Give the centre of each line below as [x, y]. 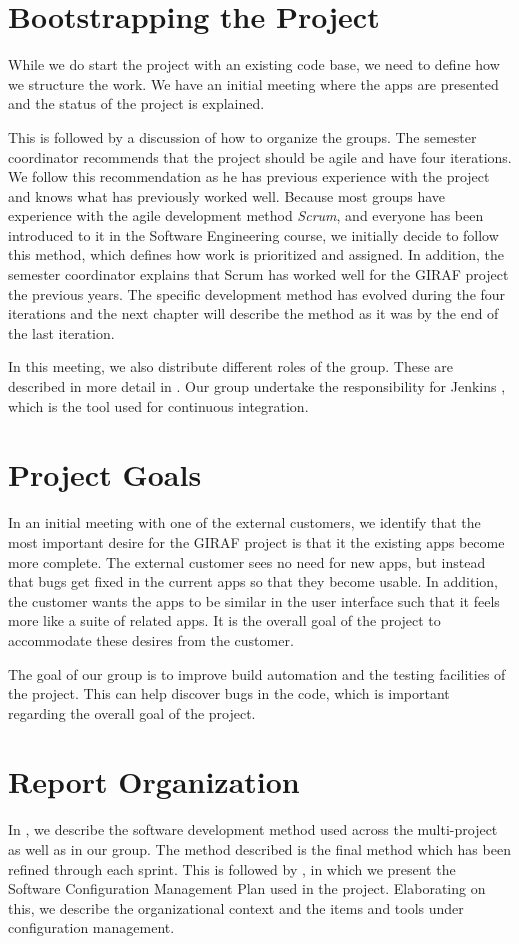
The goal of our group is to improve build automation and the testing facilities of [257, 673]
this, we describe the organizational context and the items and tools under [236, 907]
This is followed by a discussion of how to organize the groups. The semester [242, 136]
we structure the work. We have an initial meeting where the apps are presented [253, 83]
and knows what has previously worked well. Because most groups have [227, 195]
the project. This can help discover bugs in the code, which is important [229, 693]
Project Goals [105, 474]
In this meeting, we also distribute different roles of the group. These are [231, 366]
